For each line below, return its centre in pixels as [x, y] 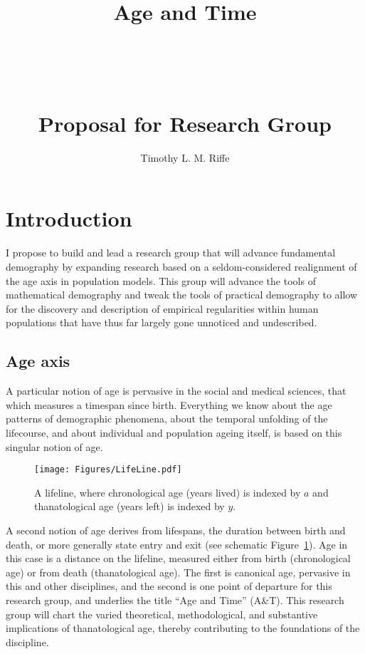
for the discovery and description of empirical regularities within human [162, 308]
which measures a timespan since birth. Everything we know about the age [169, 404]
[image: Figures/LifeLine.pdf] [108, 470]
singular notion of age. [54, 446]
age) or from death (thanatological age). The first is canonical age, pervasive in [178, 572]
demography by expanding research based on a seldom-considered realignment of [181, 266]
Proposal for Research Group [185, 123]
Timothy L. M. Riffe [185, 157]
